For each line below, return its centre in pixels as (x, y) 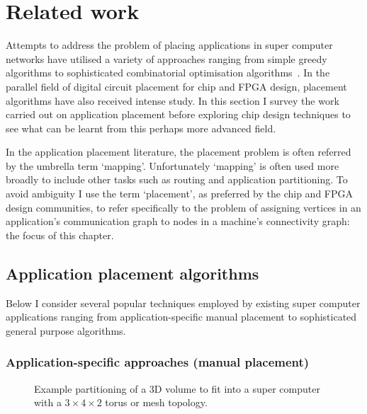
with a (48, 402)
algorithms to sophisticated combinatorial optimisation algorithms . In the (168, 73)
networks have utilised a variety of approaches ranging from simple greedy (166, 58)
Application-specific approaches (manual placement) (158, 362)
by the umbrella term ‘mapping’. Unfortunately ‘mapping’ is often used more (173, 165)
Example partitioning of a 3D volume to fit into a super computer (177, 388)
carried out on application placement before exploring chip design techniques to (178, 114)
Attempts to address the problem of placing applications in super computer (169, 45)
